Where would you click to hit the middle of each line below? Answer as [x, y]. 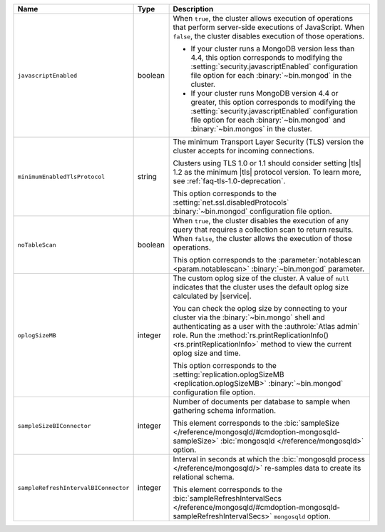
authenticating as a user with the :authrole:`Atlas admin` [266, 326]
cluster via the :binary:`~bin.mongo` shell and [249, 317]
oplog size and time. [207, 353]
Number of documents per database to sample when [262, 401]
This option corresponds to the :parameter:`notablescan [267, 260]
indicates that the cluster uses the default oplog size [261, 287]
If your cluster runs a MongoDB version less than [273, 48]
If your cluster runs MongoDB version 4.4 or [265, 93]
